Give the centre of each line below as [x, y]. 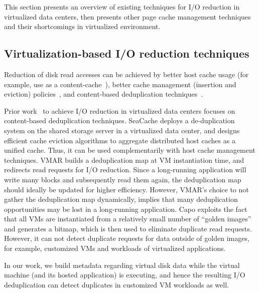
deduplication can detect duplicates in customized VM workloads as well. [116, 284]
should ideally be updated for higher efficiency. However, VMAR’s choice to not [126, 189]
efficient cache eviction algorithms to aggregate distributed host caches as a [120, 140]
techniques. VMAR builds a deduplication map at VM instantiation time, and [124, 160]
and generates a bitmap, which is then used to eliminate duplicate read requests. [128, 228]
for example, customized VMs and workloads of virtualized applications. [115, 248]
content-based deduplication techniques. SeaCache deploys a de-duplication [119, 120]
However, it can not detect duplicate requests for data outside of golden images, [127, 238]
